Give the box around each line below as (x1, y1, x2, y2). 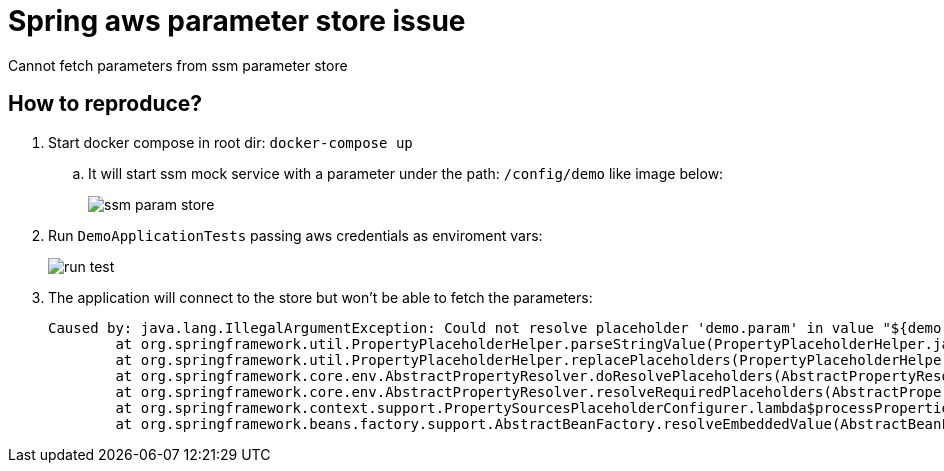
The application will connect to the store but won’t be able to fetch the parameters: (48, 288, 593, 306)
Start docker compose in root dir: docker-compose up (48, 133, 413, 151)
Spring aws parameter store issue (8, 4, 466, 38)
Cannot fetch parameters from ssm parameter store (8, 56, 348, 74)
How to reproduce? (8, 91, 203, 117)
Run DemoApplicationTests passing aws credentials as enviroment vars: (48, 226, 543, 244)
